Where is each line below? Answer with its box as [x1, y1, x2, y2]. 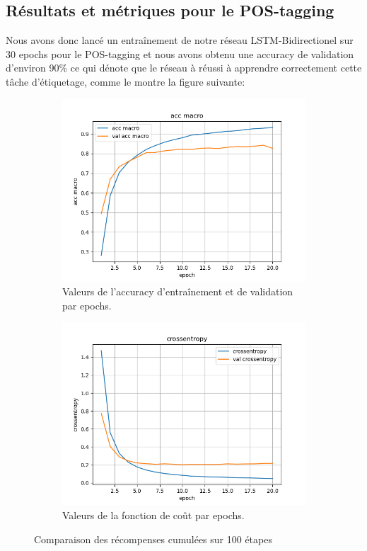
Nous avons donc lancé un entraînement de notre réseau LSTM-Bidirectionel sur [6, 33, 354, 47]
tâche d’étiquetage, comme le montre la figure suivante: [6, 74, 245, 89]
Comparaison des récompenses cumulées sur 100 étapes [34, 531, 272, 546]
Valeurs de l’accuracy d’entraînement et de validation [62, 284, 293, 299]
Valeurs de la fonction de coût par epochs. [62, 507, 245, 522]
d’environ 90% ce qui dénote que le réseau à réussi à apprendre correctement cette [6, 60, 362, 75]
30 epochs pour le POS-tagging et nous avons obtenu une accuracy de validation [6, 46, 354, 61]
